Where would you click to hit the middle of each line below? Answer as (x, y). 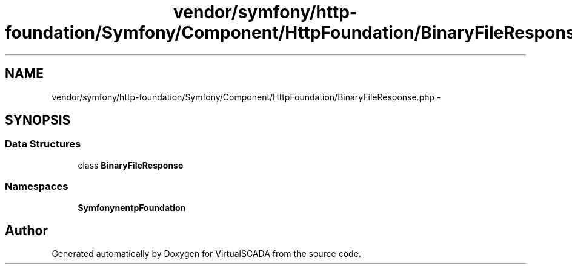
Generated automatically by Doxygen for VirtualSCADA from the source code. (206, 254)
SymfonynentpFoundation (132, 207)
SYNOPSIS (38, 120)
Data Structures (43, 144)
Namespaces (37, 186)
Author (26, 230)
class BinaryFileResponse (131, 165)
